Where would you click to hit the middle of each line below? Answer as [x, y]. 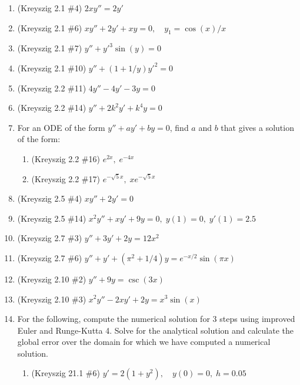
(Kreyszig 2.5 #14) [52, 218]
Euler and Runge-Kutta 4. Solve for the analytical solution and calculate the [155, 330]
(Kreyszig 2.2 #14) [52, 108]
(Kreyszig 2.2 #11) [52, 88]
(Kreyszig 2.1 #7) [50, 48]
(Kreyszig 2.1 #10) [52, 68]
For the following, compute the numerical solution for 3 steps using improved [156, 319]
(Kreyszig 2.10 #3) [52, 299]
